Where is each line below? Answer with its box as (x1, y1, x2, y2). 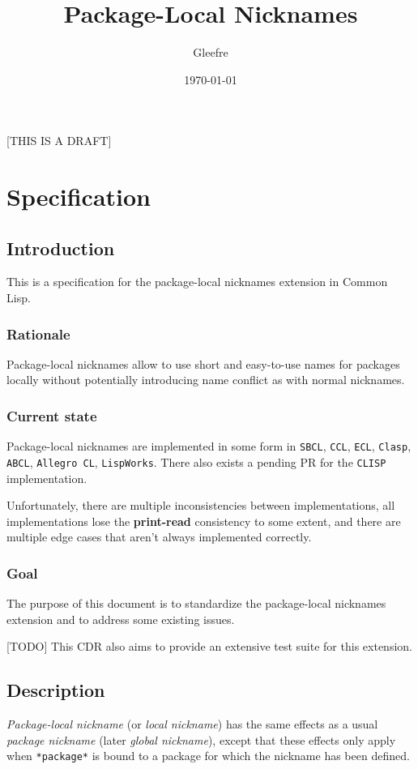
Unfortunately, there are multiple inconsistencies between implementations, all (6, 497, 395, 514)
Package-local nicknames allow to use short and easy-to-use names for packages (6, 355, 400, 372)
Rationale (6, 323, 70, 344)
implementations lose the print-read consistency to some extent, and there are (6, 512, 401, 529)
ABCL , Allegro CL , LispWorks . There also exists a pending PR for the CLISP (6, 453, 386, 470)
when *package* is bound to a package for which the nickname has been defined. (6, 747, 410, 764)
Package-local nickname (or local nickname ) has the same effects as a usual (6, 716, 378, 733)
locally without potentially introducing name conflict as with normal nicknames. (6, 371, 405, 388)
